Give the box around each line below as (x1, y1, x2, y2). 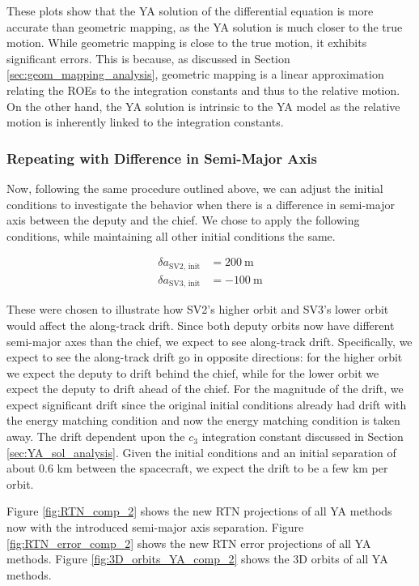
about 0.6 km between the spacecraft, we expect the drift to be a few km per (6, 460, 388, 477)
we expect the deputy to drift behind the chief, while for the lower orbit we (6, 364, 379, 381)
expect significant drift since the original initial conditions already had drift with (6, 396, 407, 413)
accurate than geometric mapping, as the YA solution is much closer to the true (6, 18, 403, 35)
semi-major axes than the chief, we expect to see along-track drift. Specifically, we (6, 332, 413, 349)
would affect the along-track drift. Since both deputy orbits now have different (6, 316, 395, 333)
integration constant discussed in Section (201, 428, 404, 445)
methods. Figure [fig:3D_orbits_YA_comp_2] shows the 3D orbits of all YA (6, 550, 388, 567)
